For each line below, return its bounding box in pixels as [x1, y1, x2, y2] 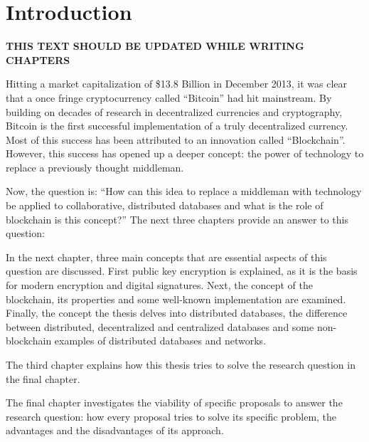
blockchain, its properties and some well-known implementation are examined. [6, 291, 346, 306]
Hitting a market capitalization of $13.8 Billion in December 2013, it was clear [6, 76, 348, 91]
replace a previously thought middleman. [6, 159, 184, 174]
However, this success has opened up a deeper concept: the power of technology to [6, 146, 364, 161]
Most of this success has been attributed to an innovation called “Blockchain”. [6, 132, 346, 147]
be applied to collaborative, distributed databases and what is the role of [6, 198, 323, 213]
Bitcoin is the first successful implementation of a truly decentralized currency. [6, 118, 348, 133]
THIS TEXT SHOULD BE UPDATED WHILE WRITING [6, 38, 304, 53]
